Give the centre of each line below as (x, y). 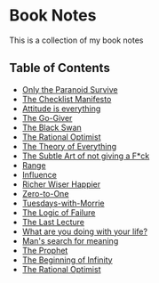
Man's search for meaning (70, 240)
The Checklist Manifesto (67, 99)
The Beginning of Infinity (67, 260)
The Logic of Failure (59, 212)
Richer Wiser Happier (61, 184)
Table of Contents (60, 68)
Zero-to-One (45, 193)
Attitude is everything (61, 109)
